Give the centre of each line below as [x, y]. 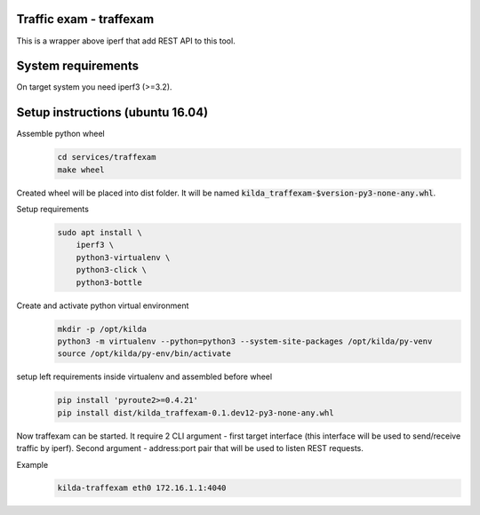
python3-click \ [111, 270]
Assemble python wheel [61, 134]
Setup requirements [52, 210]
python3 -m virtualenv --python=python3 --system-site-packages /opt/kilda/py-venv [245, 341]
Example [32, 464]
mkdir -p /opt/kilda [102, 329]
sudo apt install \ [100, 233]
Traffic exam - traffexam [85, 19]
